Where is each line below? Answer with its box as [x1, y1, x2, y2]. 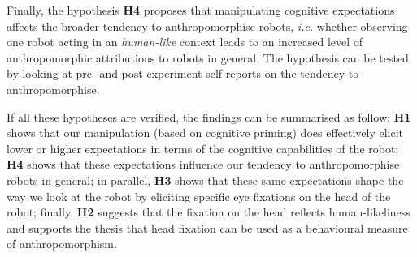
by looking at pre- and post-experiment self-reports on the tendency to [7, 65, 359, 82]
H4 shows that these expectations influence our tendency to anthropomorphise [7, 156, 400, 173]
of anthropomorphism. [7, 235, 117, 252]
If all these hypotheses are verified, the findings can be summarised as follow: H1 [7, 108, 411, 125]
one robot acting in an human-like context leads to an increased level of [7, 33, 363, 50]
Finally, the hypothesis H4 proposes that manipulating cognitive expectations [7, 2, 395, 18]
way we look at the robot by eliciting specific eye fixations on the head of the [7, 187, 391, 204]
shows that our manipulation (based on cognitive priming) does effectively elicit [7, 124, 404, 141]
